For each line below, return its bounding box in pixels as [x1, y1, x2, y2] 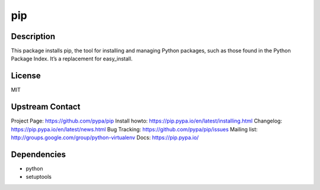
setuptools [25, 173, 52, 181]
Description [11, 31, 56, 41]
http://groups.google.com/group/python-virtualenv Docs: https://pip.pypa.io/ [11, 134, 199, 141]
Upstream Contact [11, 102, 81, 112]
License [11, 71, 41, 81]
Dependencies [11, 149, 66, 159]
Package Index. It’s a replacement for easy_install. [11, 55, 133, 62]
